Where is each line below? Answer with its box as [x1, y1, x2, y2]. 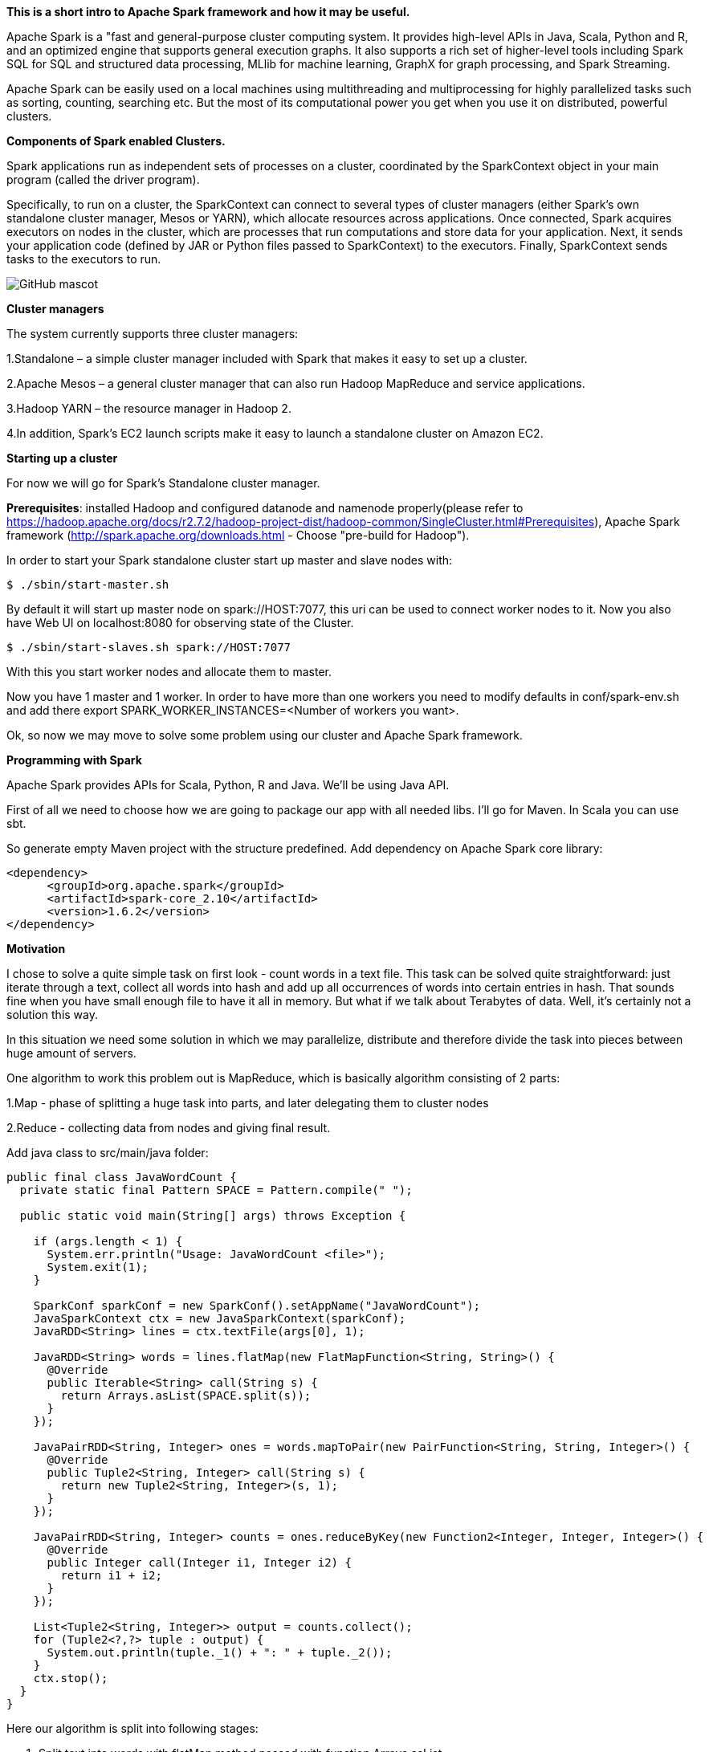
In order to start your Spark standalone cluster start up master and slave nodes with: [6, 553, 453, 567]
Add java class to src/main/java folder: [6, 1146, 209, 1159]
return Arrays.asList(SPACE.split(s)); [60, 1389, 312, 1402]
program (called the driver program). [6, 173, 200, 186]
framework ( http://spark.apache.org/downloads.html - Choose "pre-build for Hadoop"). [6, 528, 470, 542]
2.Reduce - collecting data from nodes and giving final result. [6, 1121, 331, 1135]
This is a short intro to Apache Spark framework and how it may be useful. [6, 5, 410, 18]
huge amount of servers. [6, 1046, 137, 1060]
